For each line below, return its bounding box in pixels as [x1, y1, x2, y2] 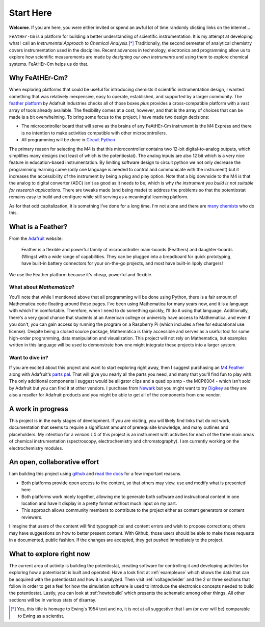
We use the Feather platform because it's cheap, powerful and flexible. [9, 271, 153, 277]
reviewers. [21, 514, 43, 520]
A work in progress [9, 405, 69, 413]
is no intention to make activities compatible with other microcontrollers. [21, 130, 167, 136]
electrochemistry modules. [9, 445, 63, 451]
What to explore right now [9, 549, 90, 558]
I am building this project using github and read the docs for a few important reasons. [9, 471, 182, 477]
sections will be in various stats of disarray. [9, 597, 97, 603]
